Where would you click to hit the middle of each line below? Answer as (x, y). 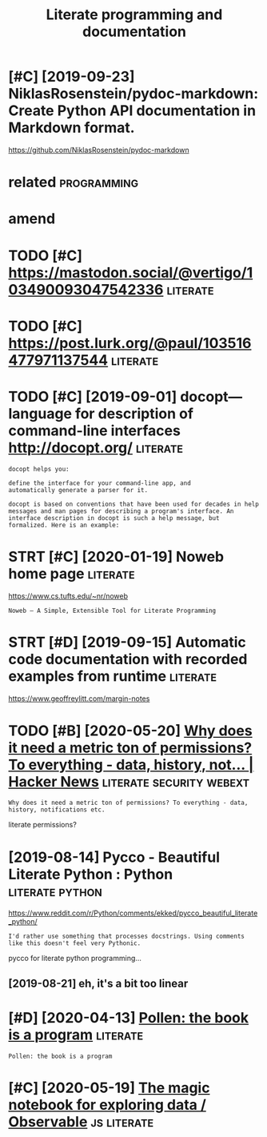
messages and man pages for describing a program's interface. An (121, 511)
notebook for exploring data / (107, 1105)
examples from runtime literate (113, 676)
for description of (134, 413)
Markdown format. (72, 128)
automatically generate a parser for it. (78, 490)
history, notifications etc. (57, 810)
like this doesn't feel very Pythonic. (75, 943)
